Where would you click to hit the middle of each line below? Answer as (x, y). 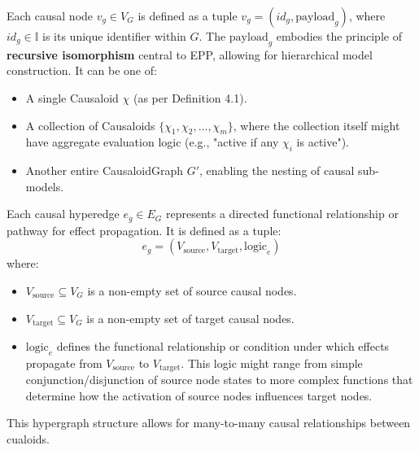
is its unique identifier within (114, 36)
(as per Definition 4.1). (190, 97)
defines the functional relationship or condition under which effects (223, 346)
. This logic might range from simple (272, 363)
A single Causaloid (72, 97)
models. (45, 186)
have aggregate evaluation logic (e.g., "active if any (152, 142)
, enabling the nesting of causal (277, 170)
